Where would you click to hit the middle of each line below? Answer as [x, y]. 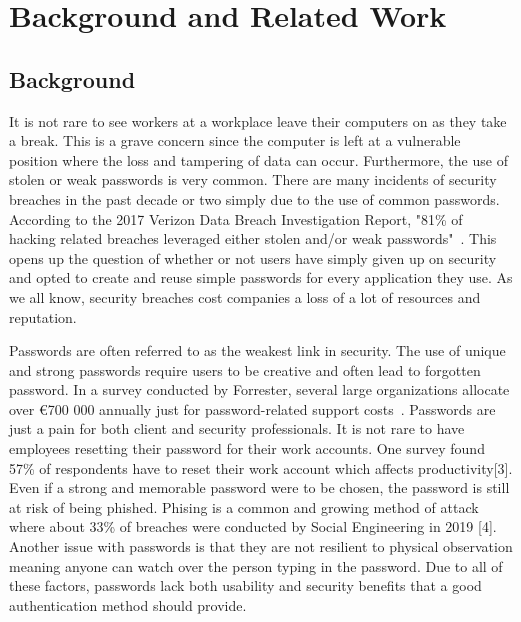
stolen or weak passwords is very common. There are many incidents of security [253, 179]
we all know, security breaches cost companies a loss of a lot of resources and [245, 296]
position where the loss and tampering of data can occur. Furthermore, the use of [258, 159]
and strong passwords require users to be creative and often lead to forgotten [245, 369]
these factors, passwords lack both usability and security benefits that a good [245, 585]
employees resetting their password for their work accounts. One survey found [247, 448]
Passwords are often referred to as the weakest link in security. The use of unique [257, 350]
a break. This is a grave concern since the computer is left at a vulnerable [235, 140]
